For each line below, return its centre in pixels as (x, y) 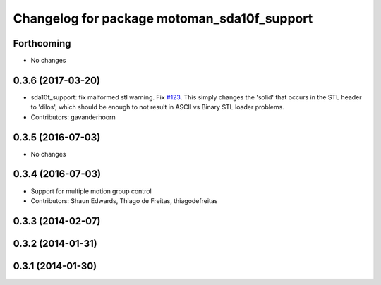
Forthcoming (42, 43)
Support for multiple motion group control (91, 191)
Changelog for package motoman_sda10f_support (163, 18)
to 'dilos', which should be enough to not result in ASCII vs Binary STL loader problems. (158, 107)
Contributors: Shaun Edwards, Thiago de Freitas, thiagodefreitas (124, 200)
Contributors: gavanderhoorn (73, 117)
